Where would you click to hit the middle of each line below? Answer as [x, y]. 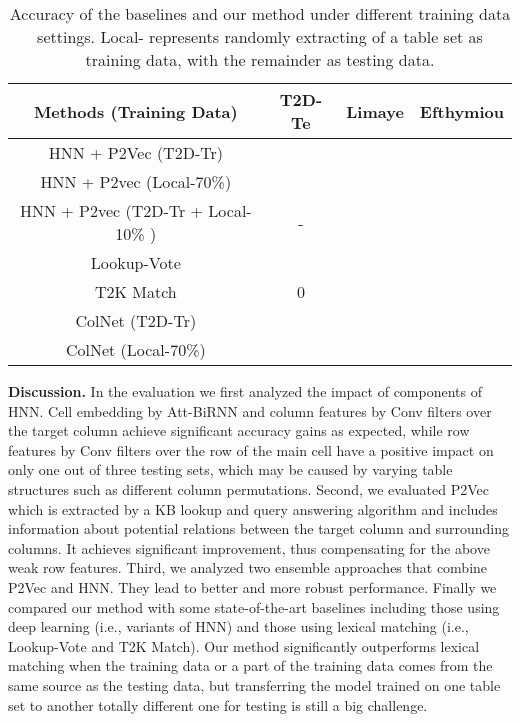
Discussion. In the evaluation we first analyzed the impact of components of [245, 391]
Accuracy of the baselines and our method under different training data [260, 13]
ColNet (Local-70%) [135, 349]
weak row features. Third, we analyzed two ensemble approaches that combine [248, 567]
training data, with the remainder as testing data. [260, 59]
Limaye [375, 111]
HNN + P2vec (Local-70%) [136, 181]
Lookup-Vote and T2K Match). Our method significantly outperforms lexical [244, 645]
